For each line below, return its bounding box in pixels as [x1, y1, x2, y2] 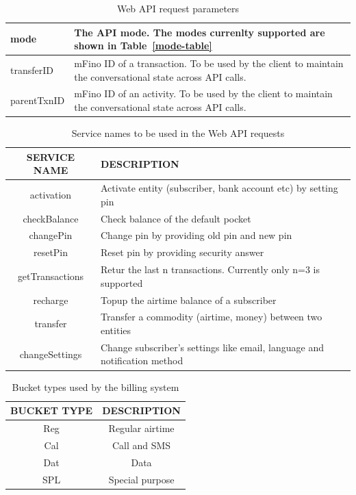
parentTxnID [10, 93, 65, 107]
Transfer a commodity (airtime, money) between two [101, 309, 322, 324]
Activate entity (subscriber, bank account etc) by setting [101, 181, 338, 195]
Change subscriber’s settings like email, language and [101, 340, 324, 354]
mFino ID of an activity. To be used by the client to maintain [74, 86, 333, 101]
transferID [10, 62, 53, 77]
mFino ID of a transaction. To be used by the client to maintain [74, 56, 344, 71]
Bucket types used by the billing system [12, 379, 179, 394]
